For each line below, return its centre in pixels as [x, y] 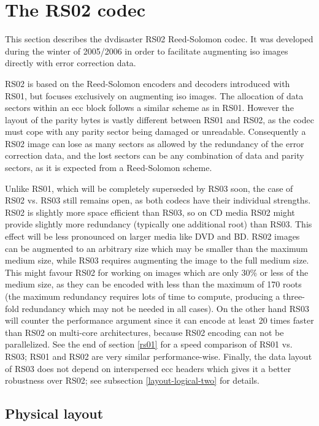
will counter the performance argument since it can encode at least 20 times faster [159, 320]
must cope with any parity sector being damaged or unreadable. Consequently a [156, 131]
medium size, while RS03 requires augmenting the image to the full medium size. [157, 260]
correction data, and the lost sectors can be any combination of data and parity [155, 155]
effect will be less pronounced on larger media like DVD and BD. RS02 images [152, 236]
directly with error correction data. [71, 63]
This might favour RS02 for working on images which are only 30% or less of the [157, 272]
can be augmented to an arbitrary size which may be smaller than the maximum [156, 248]
